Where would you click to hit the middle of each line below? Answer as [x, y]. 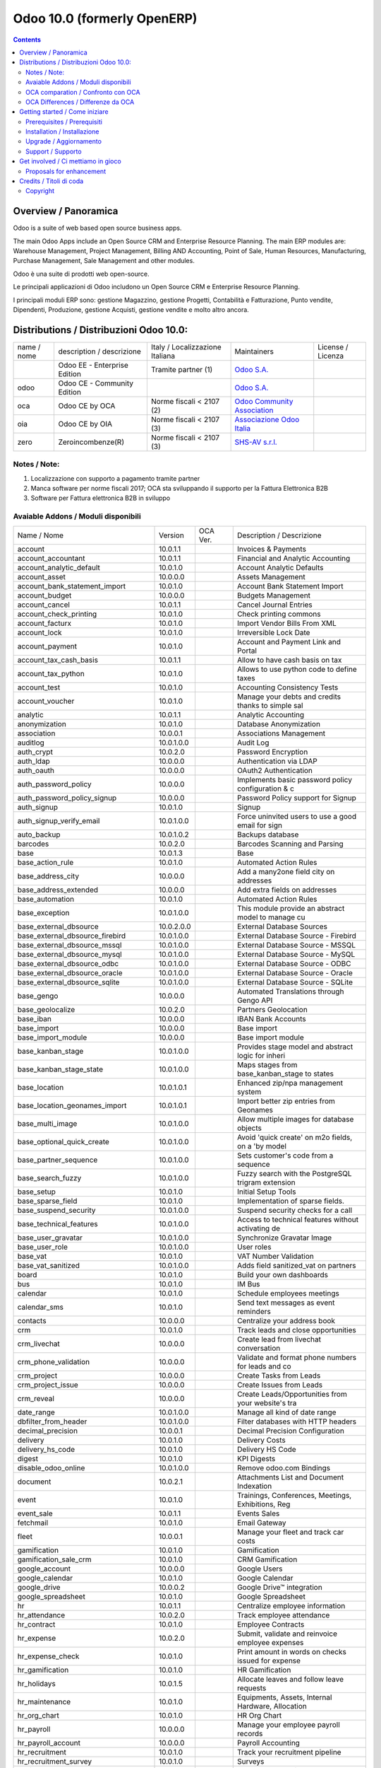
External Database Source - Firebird [296, 936]
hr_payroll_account [49, 1743]
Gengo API [255, 1000]
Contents [27, 40]
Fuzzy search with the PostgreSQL [294, 1173]
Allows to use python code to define [297, 669]
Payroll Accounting [268, 1743]
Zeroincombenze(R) [91, 442]
